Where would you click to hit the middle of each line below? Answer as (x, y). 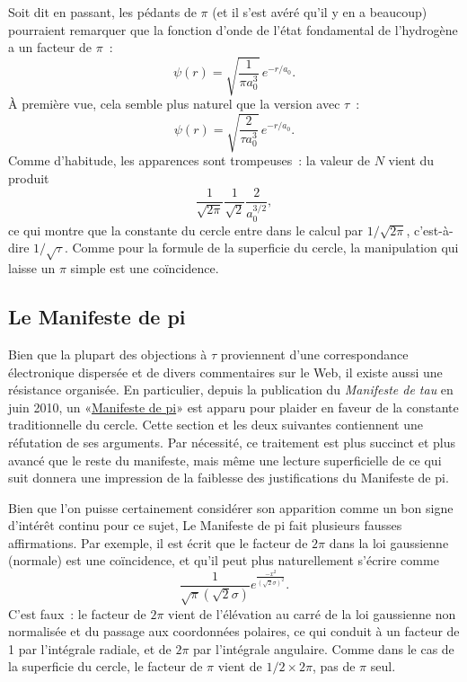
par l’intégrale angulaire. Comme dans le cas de (324, 648)
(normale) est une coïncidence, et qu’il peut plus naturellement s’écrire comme (224, 560)
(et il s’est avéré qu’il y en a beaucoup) (320, 12)
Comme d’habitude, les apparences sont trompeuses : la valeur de (189, 160)
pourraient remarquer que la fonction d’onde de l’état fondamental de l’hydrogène (233, 29)
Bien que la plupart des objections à (108, 354)
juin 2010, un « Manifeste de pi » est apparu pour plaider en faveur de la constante (233, 407)
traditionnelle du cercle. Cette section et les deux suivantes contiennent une (216, 425)
